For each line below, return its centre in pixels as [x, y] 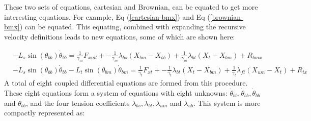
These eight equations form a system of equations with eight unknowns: [116, 93]
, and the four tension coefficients [78, 103]
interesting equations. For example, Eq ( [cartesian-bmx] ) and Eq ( [107, 16]
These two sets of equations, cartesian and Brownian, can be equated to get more [131, 7]
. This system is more [227, 103]
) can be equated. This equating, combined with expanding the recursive [133, 27]
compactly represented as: [45, 113]
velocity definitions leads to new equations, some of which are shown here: [120, 36]
